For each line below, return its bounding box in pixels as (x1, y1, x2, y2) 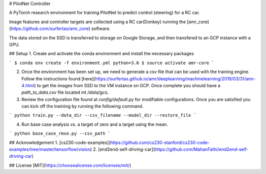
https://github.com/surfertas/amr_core (10, 26, 89, 32)
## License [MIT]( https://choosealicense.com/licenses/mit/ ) (9, 162, 132, 168)
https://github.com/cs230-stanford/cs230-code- (110, 139, 210, 145)
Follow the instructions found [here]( (21, 75, 96, 81)
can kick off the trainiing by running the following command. (21, 104, 144, 109)
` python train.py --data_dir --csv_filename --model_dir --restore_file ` (9, 112, 197, 118)
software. (91, 26, 111, 32)
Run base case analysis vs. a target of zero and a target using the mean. (21, 121, 168, 127)
